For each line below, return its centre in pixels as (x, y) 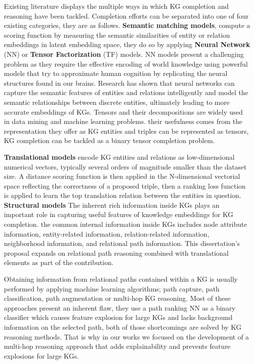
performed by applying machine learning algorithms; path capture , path (112, 288)
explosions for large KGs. (42, 355)
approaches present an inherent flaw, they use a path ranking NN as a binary (120, 307)
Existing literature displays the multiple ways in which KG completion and (116, 6)
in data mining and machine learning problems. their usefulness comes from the (123, 121)
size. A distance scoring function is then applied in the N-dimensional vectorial (122, 176)
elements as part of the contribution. (59, 262)
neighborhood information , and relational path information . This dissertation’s (122, 243)
